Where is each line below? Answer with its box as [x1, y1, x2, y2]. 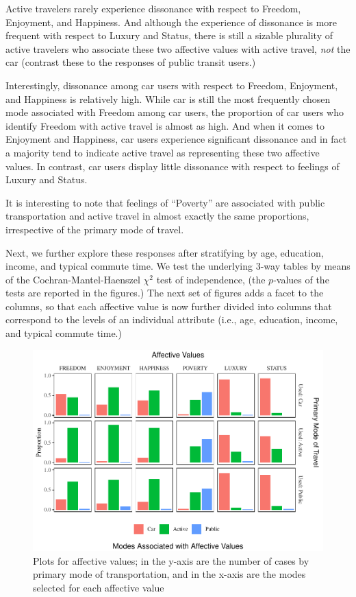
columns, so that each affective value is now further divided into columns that [5, 298, 332, 313]
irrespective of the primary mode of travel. [5, 222, 184, 236]
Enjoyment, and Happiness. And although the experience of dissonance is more [5, 14, 338, 29]
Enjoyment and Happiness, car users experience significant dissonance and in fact [5, 132, 347, 146]
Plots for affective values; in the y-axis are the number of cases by [33, 553, 309, 567]
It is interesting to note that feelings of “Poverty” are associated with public [5, 195, 325, 209]
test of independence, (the [156, 272, 266, 286]
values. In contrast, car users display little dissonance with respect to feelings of [5, 159, 340, 173]
